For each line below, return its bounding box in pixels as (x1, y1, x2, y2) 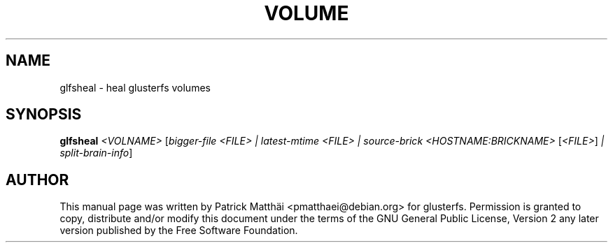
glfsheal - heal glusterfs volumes (59, 81, 211, 94)
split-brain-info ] (59, 147, 133, 159)
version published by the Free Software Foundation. (59, 224, 298, 237)
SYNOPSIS (6, 105, 82, 124)
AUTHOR (6, 170, 69, 189)
